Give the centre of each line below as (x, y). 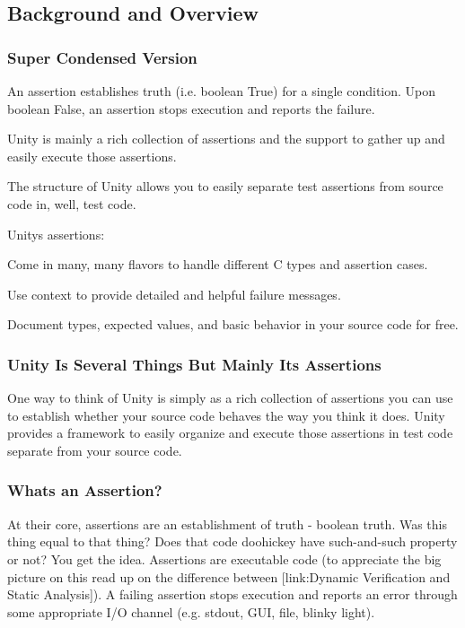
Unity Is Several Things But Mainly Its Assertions (194, 364)
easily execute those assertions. (92, 156)
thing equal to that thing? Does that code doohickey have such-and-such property (232, 541)
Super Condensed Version (102, 57)
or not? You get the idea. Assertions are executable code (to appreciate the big (224, 558)
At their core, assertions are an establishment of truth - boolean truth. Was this (227, 523)
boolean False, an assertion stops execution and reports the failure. (191, 108)
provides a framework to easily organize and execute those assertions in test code (230, 433)
